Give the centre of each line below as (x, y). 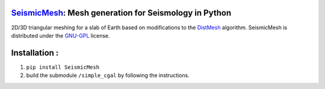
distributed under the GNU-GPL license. (61, 35)
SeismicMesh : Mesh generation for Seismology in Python (121, 13)
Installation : (35, 53)
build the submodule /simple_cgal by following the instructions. (108, 75)
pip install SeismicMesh (63, 67)
